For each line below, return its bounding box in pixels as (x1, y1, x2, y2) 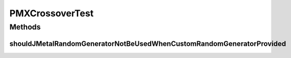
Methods (9, 22, 41, 32)
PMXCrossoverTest (9, 8, 94, 19)
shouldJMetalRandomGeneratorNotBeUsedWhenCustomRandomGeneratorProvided (9, 39, 286, 48)
